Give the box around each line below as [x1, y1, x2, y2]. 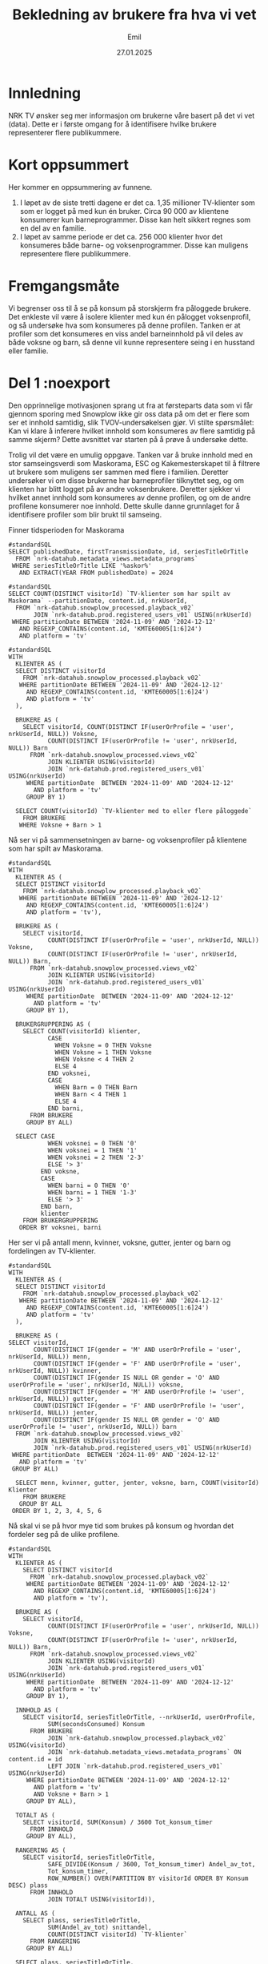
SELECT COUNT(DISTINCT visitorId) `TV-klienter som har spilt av [8, 590, 230, 598]
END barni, [47, 1104, 84, 1113]
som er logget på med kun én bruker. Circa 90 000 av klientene [19, 206, 230, 215]
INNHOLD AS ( [15, 1706, 59, 1714]
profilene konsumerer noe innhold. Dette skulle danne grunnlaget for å [8, 501, 240, 510]
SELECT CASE [15, 1132, 56, 1141]
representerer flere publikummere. [8, 127, 122, 137]
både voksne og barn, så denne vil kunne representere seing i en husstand [8, 337, 255, 347]
